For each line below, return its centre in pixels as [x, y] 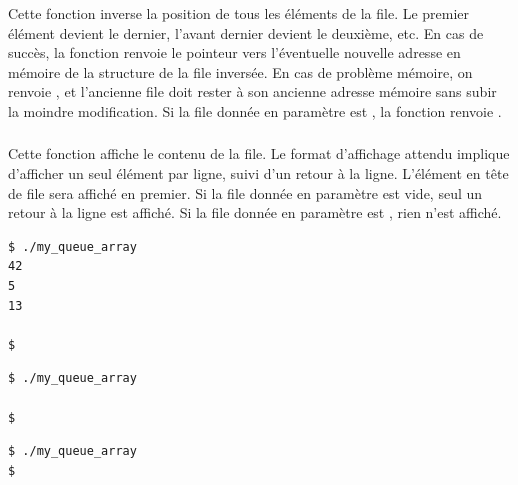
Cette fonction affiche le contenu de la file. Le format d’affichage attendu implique [259, 153]
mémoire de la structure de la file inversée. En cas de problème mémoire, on [240, 71]
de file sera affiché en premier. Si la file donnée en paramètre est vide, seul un [245, 192]
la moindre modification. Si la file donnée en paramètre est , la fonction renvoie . [255, 110]
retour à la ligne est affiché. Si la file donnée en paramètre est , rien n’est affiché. [255, 212]
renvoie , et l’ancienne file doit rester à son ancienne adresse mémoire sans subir [252, 91]
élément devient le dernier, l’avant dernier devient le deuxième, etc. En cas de [246, 32]
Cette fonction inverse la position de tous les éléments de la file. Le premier [239, 12]
